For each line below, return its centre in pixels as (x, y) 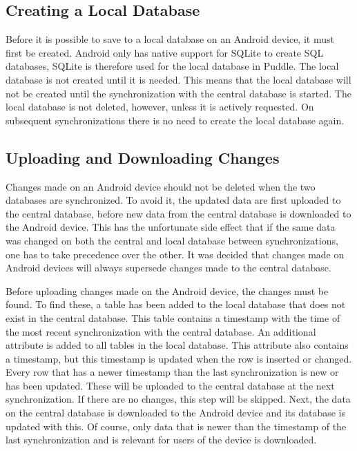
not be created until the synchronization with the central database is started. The (178, 93)
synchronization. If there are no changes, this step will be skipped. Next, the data (178, 399)
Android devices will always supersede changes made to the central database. (168, 268)
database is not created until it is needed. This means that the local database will (178, 79)
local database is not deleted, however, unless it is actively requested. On (160, 107)
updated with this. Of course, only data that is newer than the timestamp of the (176, 426)
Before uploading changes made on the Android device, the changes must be (167, 290)
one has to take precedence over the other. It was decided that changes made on (175, 254)
